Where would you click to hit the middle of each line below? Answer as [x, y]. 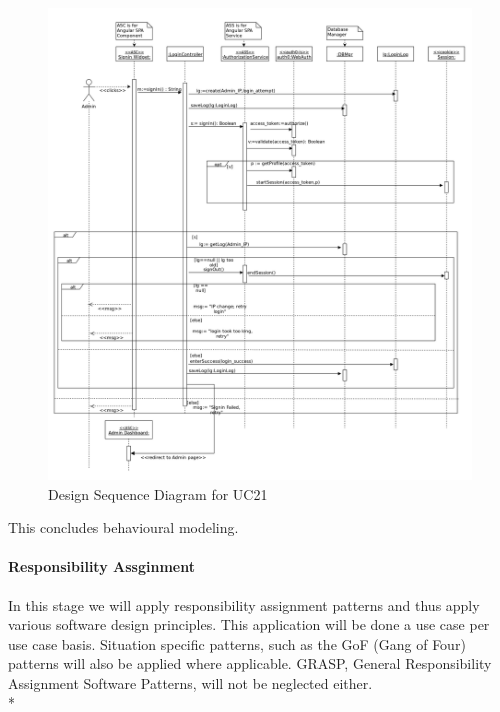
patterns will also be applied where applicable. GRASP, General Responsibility [250, 663]
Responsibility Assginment [101, 566]
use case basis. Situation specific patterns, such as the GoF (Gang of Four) [237, 643]
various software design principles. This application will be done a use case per [249, 624]
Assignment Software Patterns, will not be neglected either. [190, 682]
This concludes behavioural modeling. [123, 527]
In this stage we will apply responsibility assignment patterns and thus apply [244, 604]
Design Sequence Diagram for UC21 [158, 493]
